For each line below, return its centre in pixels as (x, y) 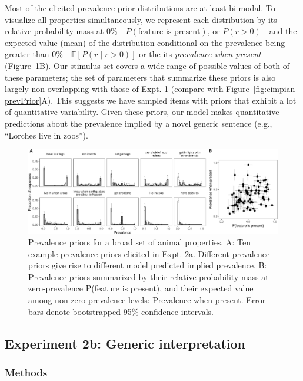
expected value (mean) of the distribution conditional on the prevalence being (145, 42)
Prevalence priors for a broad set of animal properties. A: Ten (139, 242)
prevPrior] (23, 100)
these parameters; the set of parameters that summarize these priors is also (140, 77)
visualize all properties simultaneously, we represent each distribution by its (141, 19)
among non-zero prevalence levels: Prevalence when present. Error (147, 300)
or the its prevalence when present (200, 54)
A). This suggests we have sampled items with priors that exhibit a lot (169, 100)
